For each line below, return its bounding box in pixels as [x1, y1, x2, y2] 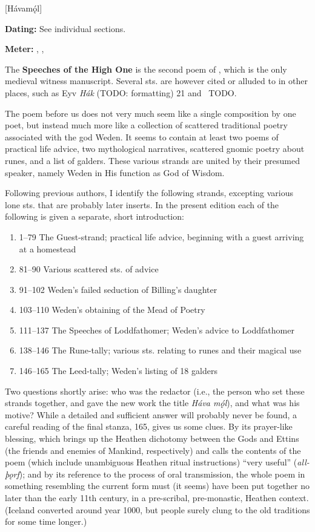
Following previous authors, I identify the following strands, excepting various [5, 186, 294, 199]
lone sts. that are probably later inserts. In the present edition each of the [5, 198, 279, 211]
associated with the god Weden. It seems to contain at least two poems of [5, 130, 279, 143]
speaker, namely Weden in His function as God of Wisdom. [5, 166, 225, 179]
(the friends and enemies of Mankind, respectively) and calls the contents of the [5, 444, 301, 456]
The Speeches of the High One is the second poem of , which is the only [5, 62, 287, 75]
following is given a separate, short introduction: [5, 210, 184, 223]
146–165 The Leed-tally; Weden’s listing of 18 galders [19, 364, 217, 377]
